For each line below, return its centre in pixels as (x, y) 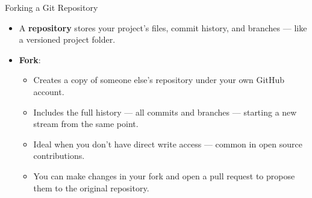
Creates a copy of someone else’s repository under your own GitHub (159, 80)
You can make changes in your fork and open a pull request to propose (164, 175)
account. (49, 91)
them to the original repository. (91, 187)
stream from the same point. (86, 124)
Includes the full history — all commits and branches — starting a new (165, 112)
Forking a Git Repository (51, 7)
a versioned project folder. (67, 39)
